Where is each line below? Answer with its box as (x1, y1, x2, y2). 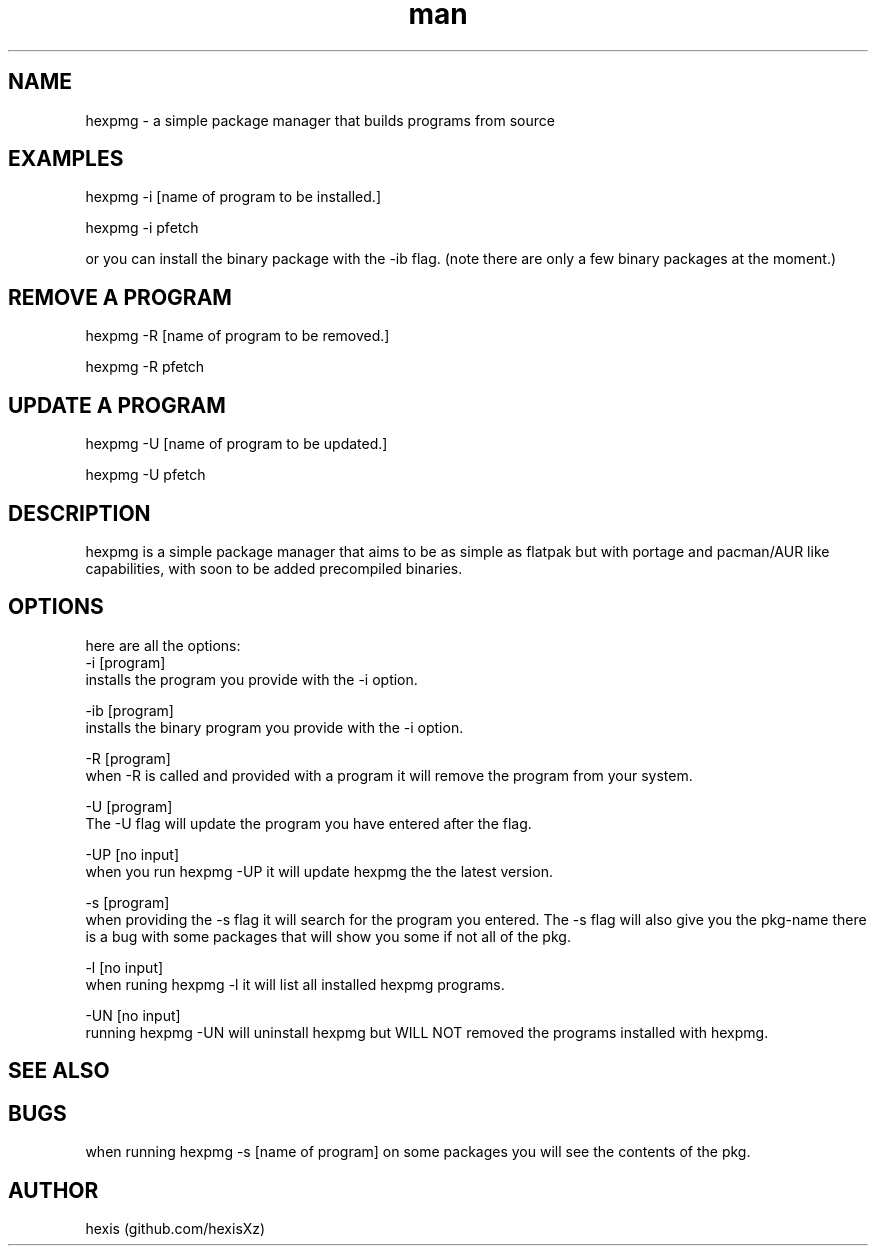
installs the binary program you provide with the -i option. (85, 718, 464, 736)
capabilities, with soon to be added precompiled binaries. (85, 559, 463, 577)
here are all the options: (85, 636, 241, 654)
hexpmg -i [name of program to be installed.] (85, 188, 381, 206)
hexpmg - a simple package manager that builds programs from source (85, 111, 555, 129)
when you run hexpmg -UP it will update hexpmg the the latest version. (85, 862, 553, 880)
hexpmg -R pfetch (85, 358, 205, 376)
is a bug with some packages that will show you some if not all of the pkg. (85, 927, 571, 945)
